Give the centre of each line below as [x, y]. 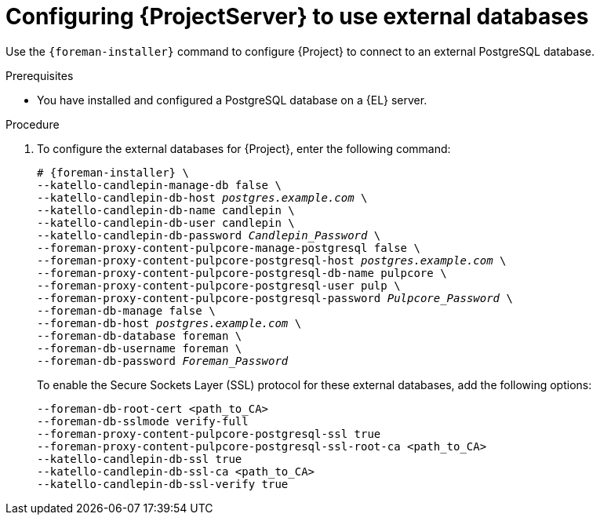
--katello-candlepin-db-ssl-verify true [163, 484]
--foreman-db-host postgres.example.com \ [169, 323]
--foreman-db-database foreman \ [140, 335]
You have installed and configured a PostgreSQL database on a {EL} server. [232, 100]
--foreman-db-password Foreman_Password [163, 361]
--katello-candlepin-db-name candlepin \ [166, 210]
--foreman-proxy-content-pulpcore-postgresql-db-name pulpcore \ [242, 273]
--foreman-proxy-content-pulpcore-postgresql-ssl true [209, 434]
